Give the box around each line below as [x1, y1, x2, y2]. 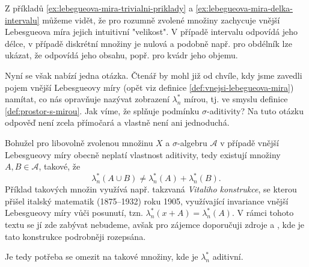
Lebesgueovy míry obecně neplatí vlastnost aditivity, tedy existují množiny [5, 148, 281, 161]
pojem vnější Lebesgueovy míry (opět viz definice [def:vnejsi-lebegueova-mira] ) [5, 81, 294, 93]
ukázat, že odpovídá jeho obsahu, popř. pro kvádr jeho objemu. [5, 49, 238, 61]
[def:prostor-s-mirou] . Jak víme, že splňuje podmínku [5, 104, 200, 117]
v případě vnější [220, 136, 279, 149]
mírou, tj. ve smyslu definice [184, 93, 288, 105]
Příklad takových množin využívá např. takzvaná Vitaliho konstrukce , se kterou [5, 183, 297, 195]
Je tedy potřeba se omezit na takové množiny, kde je [5, 250, 198, 263]
